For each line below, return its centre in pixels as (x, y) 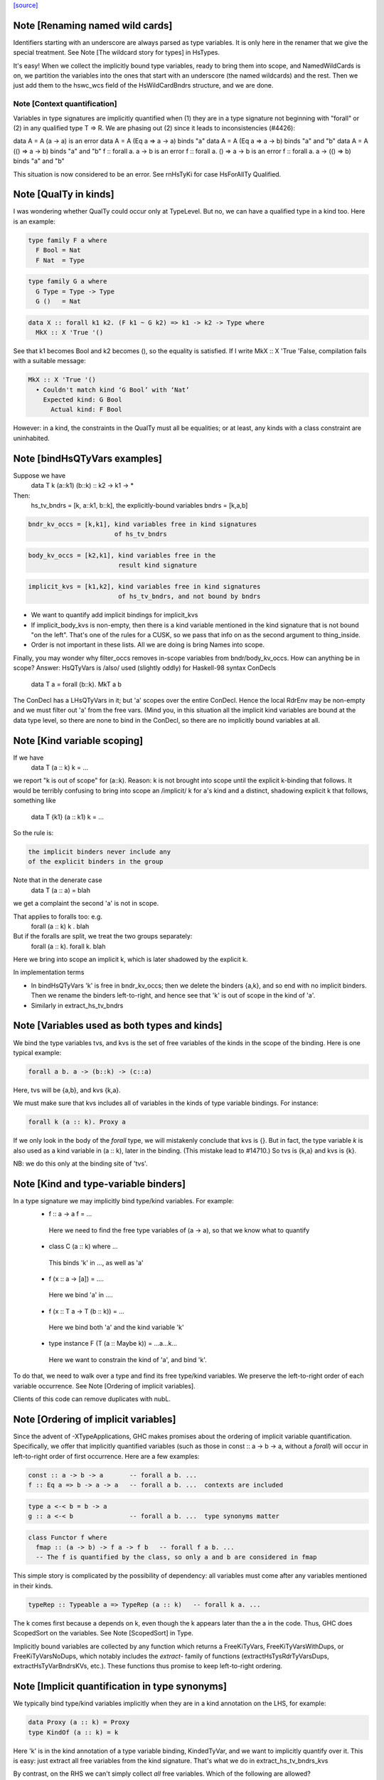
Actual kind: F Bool (86, 410)
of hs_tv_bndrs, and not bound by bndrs (189, 597)
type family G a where (68, 282)
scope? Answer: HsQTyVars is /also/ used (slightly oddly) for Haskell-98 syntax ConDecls (145, 668)
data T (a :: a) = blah (60, 890)
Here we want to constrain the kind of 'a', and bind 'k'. (128, 1359)
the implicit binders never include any (99, 852)
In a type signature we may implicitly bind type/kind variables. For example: (123, 1200)
